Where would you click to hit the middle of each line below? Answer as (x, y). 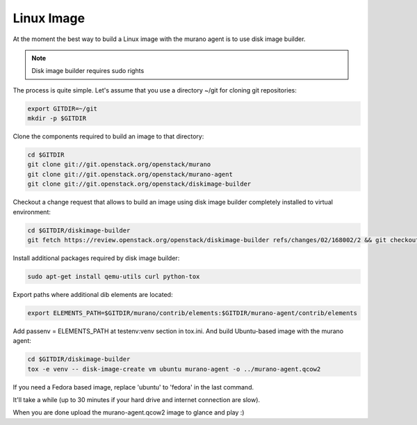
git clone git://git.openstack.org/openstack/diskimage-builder (139, 184)
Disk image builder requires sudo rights (88, 71)
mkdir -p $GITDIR (57, 119)
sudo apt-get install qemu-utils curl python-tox (114, 276)
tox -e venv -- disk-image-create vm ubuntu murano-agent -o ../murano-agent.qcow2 (174, 369)
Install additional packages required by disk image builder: (96, 258)
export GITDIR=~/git (62, 109)
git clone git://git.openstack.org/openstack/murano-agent (130, 174)
